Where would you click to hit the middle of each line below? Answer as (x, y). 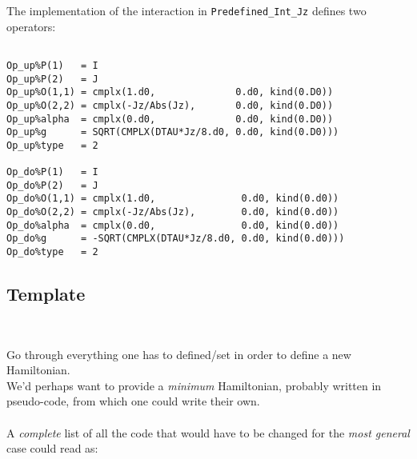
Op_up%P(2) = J (52, 79)
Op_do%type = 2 (52, 252)
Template (46, 294)
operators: (31, 26)
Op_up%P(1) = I (52, 65)
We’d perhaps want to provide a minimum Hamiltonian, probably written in (194, 385)
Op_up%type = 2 (52, 145)
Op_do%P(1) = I (52, 172)
